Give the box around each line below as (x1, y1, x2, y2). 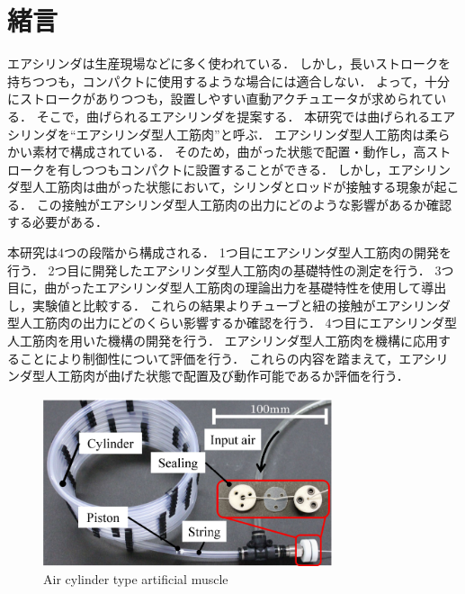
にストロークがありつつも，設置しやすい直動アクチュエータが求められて (7, 89, 434, 108)
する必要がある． (7, 212, 108, 231)
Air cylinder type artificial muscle (43, 569, 228, 588)
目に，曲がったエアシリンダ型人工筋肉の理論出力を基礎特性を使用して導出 (7, 278, 447, 297)
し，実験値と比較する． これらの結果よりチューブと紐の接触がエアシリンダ (7, 295, 451, 314)
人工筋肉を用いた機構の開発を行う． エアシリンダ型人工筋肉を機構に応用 (7, 331, 438, 350)
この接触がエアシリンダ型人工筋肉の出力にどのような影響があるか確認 (36, 194, 452, 213)
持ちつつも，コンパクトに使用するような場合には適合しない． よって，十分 (7, 71, 450, 90)
